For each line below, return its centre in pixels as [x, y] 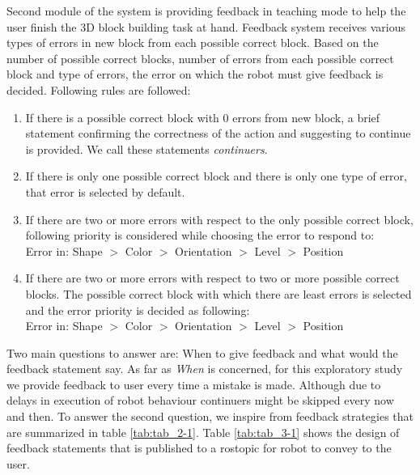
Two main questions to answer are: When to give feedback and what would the [202, 352]
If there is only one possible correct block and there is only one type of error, [216, 176]
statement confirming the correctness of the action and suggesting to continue [218, 133]
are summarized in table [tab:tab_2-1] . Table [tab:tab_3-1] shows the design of [203, 432]
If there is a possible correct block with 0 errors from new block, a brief [203, 117]
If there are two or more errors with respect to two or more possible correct [212, 278]
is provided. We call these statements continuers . [146, 148]
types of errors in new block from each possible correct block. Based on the [193, 42]
